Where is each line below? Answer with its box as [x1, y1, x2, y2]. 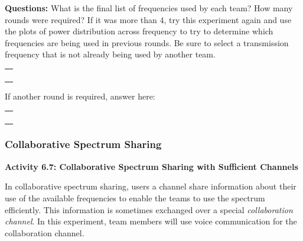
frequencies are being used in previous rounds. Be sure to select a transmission [5, 36, 289, 49]
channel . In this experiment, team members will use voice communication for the [5, 215, 297, 227]
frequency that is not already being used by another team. [5, 48, 216, 60]
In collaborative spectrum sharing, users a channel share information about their [5, 180, 297, 192]
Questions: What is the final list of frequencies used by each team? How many [5, 2, 293, 14]
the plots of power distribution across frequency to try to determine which [5, 25, 273, 37]
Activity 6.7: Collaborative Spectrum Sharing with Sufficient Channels [5, 160, 298, 172]
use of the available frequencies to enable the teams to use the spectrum [5, 191, 265, 204]
